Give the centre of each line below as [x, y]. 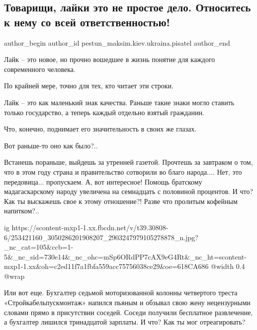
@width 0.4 [228, 266]
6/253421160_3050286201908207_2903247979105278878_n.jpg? [101, 237]
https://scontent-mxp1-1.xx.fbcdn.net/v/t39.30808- [90, 227]
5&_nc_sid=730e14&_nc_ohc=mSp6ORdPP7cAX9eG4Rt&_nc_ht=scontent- [125, 256]
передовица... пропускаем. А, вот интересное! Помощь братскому [103, 181]
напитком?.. [22, 211]
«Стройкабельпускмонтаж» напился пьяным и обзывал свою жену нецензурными [127, 302]
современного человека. [40, 69]
